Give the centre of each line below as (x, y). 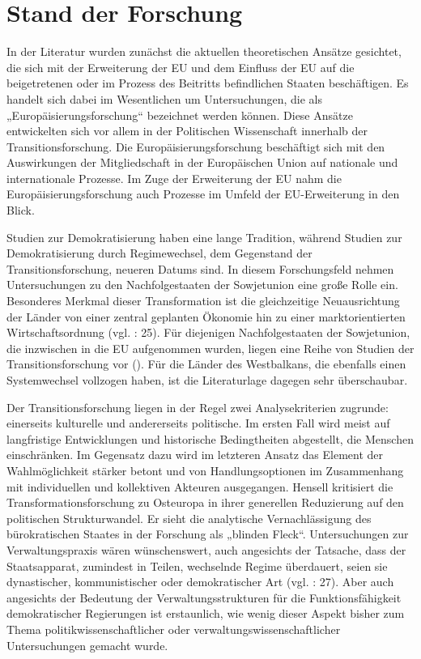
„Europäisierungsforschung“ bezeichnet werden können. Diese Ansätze (180, 115)
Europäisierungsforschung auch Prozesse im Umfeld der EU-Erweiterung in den (203, 194)
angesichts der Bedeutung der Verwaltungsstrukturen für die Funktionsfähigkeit (204, 597)
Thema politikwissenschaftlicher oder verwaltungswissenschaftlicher (174, 629)
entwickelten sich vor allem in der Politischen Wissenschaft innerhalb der (187, 131)
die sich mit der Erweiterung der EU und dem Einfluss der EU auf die (181, 67)
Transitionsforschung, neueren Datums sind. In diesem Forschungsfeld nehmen (200, 268)
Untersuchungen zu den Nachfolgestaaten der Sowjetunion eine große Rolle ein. (202, 285)
